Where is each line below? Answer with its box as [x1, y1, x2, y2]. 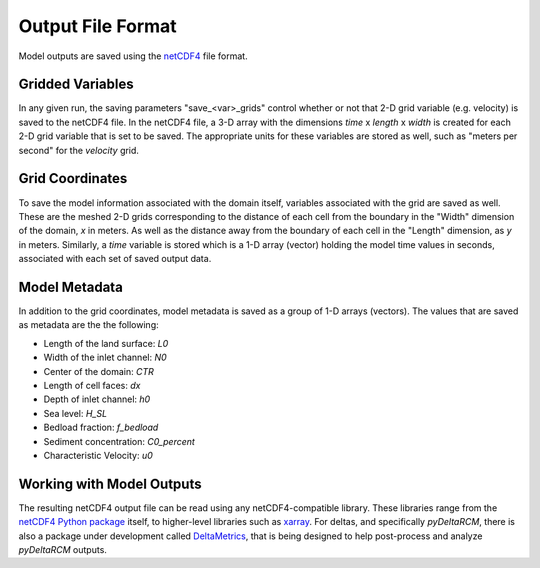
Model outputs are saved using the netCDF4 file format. [18, 50, 249, 62]
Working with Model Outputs [18, 475, 202, 492]
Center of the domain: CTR [43, 365, 154, 377]
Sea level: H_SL [43, 407, 108, 419]
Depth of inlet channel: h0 [43, 393, 151, 405]
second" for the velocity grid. [18, 144, 140, 156]
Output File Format [18, 15, 177, 37]
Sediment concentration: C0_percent [43, 435, 195, 447]
